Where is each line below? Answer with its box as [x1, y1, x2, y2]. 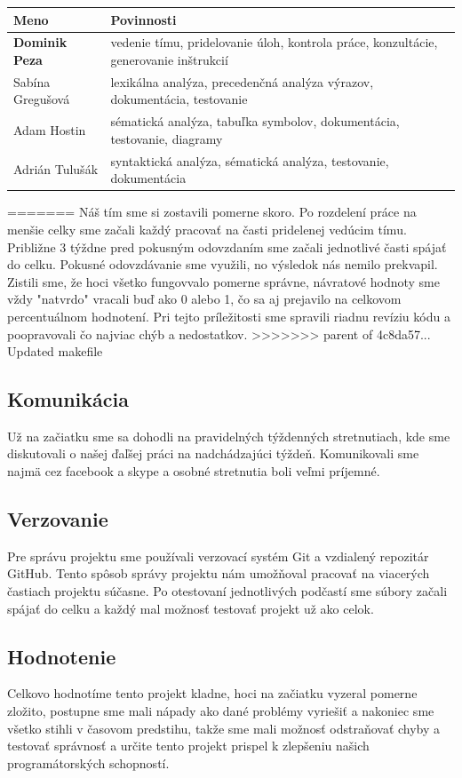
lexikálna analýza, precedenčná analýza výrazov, [110, 72, 374, 91]
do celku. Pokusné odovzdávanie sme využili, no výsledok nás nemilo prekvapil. [7, 255, 438, 274]
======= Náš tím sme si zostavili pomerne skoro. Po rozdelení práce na [7, 202, 417, 221]
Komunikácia [7, 385, 129, 413]
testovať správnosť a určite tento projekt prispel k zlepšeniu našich [7, 736, 370, 755]
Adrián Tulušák [13, 160, 99, 179]
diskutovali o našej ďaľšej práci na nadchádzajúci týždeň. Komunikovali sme [7, 444, 419, 463]
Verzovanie [7, 505, 108, 533]
